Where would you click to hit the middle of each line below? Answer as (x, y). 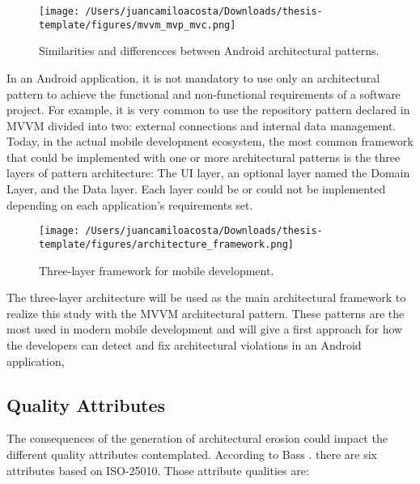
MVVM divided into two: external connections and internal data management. (202, 125)
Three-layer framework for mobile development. (157, 270)
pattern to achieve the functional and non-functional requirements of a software (204, 93)
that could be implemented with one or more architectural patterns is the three (204, 157)
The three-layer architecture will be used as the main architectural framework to (206, 297)
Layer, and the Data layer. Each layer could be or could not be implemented (196, 189)
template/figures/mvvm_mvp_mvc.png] (138, 25)
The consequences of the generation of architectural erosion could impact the (197, 438)
